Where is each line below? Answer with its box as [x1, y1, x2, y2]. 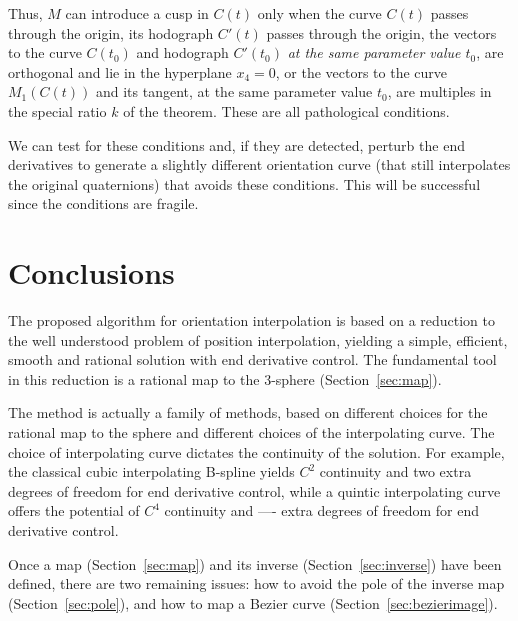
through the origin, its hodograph [8, 22, 214, 43]
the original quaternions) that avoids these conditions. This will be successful [8, 173, 481, 194]
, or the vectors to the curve [275, 61, 448, 82]
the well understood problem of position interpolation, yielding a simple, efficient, [8, 329, 508, 350]
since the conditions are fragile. [8, 193, 199, 214]
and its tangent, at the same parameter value [95, 81, 373, 102]
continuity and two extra [319, 461, 472, 482]
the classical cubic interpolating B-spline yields [8, 461, 295, 482]
